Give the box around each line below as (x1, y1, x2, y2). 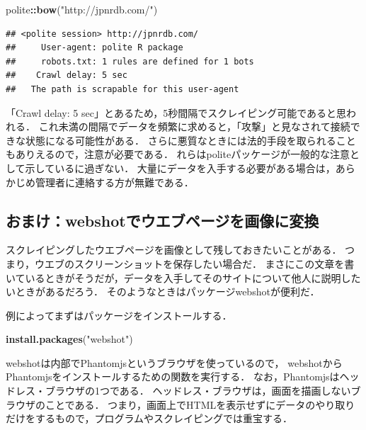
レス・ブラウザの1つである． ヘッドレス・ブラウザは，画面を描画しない (15, 383, 351, 398)
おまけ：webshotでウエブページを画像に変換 (6, 209, 319, 231)
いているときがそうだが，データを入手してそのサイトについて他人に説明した (6, 270, 361, 285)
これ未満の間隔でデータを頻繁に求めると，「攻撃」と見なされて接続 (38, 119, 350, 134)
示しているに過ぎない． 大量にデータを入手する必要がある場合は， (25, 160, 336, 175)
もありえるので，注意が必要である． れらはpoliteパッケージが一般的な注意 (6, 147, 350, 162)
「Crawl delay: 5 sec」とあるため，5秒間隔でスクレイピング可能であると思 (6, 105, 347, 120)
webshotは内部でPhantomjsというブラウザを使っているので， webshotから (6, 355, 343, 370)
